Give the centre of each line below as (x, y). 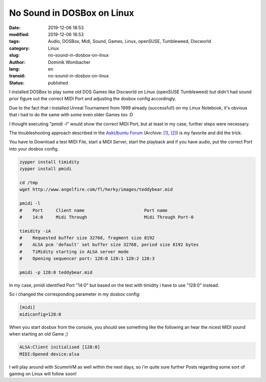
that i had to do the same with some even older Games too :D (71, 115)
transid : (17, 76)
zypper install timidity (50, 162)
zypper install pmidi (46, 169)
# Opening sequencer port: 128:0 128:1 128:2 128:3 (87, 259)
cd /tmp (29, 182)
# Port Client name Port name (94, 210)
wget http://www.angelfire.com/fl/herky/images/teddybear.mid (96, 190)
